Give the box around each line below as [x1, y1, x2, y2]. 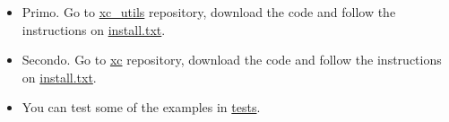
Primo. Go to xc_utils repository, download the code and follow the [22, 3, 396, 21]
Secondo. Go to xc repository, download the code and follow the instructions [22, 50, 442, 69]
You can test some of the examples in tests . [22, 98, 261, 117]
